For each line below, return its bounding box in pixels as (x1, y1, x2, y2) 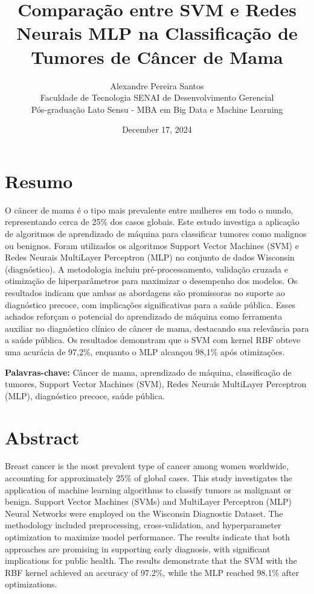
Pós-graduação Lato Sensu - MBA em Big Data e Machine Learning (31, 103, 283, 115)
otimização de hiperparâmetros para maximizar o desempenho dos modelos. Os (5, 274, 298, 287)
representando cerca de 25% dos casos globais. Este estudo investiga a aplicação (5, 215, 300, 228)
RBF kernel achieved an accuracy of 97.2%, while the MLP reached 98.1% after (5, 566, 300, 578)
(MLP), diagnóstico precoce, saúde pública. (5, 389, 165, 402)
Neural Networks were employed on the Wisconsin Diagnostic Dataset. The (5, 507, 283, 519)
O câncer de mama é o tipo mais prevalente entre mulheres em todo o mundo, (5, 203, 293, 216)
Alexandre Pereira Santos (110, 79, 204, 92)
